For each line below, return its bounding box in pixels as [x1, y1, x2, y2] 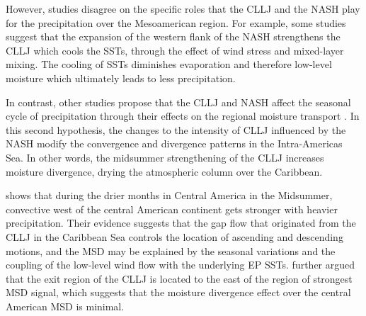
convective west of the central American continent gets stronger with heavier [6, 201, 338, 216]
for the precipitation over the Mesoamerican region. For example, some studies [6, 15, 346, 30]
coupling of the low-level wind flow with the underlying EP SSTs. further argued [6, 257, 355, 272]
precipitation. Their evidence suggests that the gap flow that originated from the [6, 215, 356, 230]
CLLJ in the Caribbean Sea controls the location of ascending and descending [6, 229, 343, 244]
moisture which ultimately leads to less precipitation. [6, 70, 236, 85]
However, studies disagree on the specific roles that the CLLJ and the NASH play [6, 1, 360, 16]
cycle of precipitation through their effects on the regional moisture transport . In [6, 108, 360, 123]
